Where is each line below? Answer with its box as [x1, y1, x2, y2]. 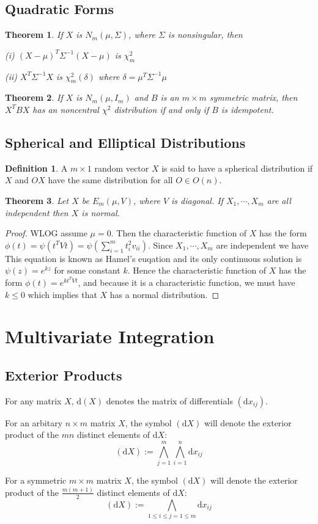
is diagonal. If [171, 194, 223, 206]
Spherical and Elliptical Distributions [5, 133, 246, 151]
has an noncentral [32, 103, 99, 115]
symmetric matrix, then [209, 91, 298, 104]
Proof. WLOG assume [5, 227, 87, 239]
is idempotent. [221, 103, 274, 115]
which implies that [28, 288, 97, 300]
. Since [148, 238, 173, 251]
